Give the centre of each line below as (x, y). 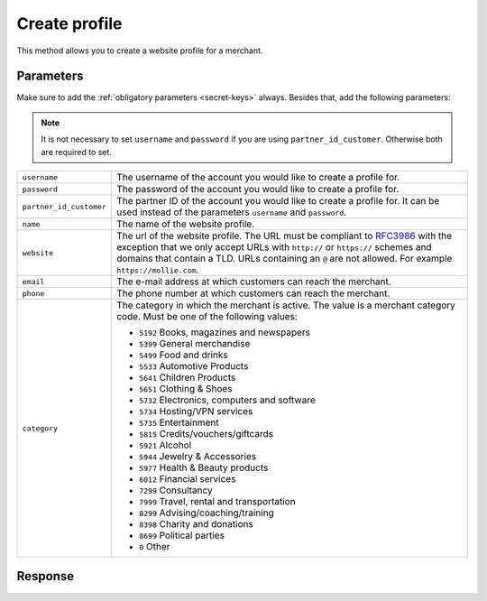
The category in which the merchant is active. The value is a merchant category (285, 305)
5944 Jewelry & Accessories (198, 457)
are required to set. (77, 152)
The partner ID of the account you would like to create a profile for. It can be (278, 201)
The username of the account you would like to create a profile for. (258, 178)
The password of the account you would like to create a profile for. (257, 190)
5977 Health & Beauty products (203, 467)
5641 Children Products (187, 377)
